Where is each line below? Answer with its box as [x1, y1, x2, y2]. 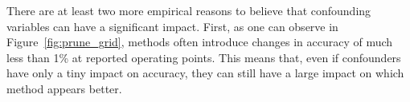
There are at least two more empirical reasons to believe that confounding [6, 2, 371, 18]
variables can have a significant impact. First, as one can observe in [6, 18, 338, 34]
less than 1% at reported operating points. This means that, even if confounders [6, 49, 401, 65]
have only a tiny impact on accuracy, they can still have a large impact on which [6, 65, 404, 81]
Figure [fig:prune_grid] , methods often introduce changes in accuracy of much [6, 33, 393, 50]
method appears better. [6, 80, 122, 96]
